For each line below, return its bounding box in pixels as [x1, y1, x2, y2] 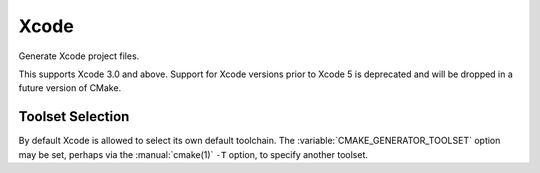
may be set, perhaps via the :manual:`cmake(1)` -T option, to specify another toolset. [18, 148, 369, 160]
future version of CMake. [18, 82, 122, 94]
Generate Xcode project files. [18, 50, 140, 62]
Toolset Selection [18, 108, 130, 125]
